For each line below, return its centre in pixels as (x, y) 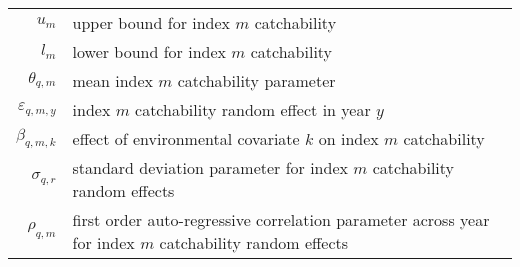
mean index (112, 80)
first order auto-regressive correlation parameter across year (281, 219)
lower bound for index (149, 51)
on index (348, 138)
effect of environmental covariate (186, 138)
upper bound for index (151, 22)
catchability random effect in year (253, 109)
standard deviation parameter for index (210, 167)
